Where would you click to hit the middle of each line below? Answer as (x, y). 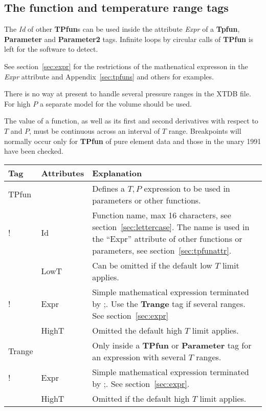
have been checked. (34, 151)
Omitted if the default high (141, 398)
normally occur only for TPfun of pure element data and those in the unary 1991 (133, 141)
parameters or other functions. (147, 200)
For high (17, 103)
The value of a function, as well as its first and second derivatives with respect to (131, 121)
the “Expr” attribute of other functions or (167, 238)
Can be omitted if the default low (152, 265)
